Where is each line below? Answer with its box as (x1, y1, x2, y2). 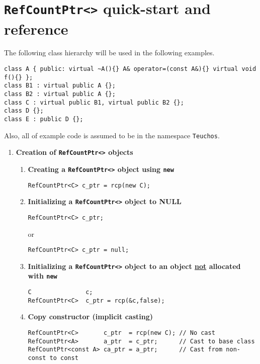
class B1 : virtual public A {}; (4, 82, 116, 89)
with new (28, 270, 57, 281)
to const (49, 354, 78, 361)
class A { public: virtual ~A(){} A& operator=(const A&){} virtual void (4, 65, 256, 73)
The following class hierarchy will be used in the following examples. (4, 47, 215, 58)
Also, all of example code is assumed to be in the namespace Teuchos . (4, 130, 220, 140)
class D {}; (4, 107, 44, 115)
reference (4, 18, 68, 39)
